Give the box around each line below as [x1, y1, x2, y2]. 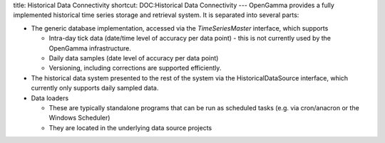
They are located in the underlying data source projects [48, 123, 212, 132]
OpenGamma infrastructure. [48, 43, 131, 53]
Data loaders [31, 93, 69, 102]
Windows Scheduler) [48, 114, 111, 122]
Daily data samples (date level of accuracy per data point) [48, 53, 219, 62]
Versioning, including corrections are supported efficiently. [48, 64, 222, 73]
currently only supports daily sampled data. [31, 84, 159, 92]
